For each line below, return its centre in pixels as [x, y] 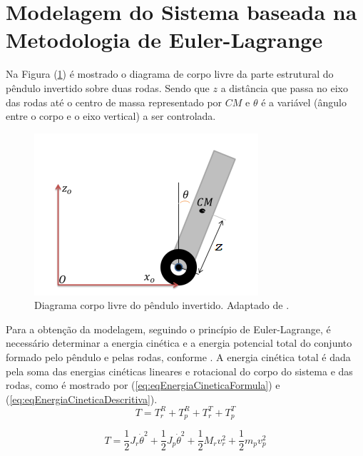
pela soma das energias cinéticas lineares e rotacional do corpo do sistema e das [179, 371]
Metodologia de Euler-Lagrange [164, 40]
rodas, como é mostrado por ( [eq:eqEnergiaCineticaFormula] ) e [143, 385]
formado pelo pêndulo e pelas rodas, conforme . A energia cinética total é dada [178, 357]
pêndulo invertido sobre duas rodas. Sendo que [108, 87]
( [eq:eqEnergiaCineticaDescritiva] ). [82, 399]
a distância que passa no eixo [285, 87]
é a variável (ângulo [304, 102]
